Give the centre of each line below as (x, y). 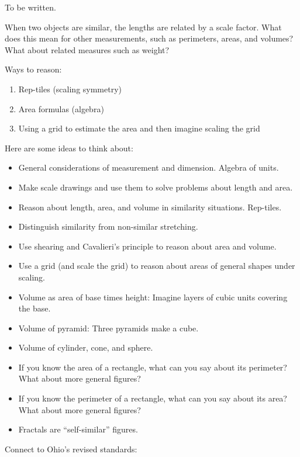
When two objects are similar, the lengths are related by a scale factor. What (143, 27)
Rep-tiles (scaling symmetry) (70, 89)
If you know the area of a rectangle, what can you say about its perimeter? (153, 367)
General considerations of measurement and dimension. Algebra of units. (149, 167)
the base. (35, 308)
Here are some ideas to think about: (69, 148)
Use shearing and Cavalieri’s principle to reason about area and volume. (147, 246)
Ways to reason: (33, 69)
